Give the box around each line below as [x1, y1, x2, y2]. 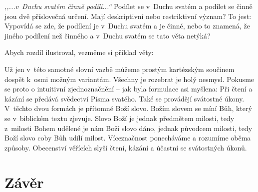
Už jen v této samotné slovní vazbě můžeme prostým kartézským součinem [4, 63, 235, 74]
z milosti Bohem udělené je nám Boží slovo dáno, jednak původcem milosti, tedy [4, 122, 253, 133]
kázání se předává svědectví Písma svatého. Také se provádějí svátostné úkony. [4, 93, 245, 103]
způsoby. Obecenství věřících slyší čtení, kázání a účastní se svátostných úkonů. [4, 142, 247, 152]
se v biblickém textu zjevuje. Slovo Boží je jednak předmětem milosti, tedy [4, 112, 235, 123]
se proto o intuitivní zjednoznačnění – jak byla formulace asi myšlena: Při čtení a [4, 83, 253, 94]
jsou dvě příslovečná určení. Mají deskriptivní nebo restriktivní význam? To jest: [4, 10, 252, 21]
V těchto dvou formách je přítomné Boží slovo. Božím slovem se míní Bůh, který [4, 103, 252, 113]
